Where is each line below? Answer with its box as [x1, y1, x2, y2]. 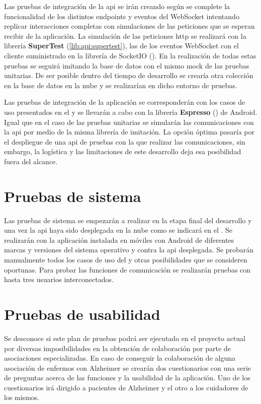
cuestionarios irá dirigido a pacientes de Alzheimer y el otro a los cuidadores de [4, 382, 248, 392]
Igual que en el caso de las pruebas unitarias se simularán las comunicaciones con [4, 116, 254, 127]
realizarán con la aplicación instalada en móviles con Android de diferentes [4, 234, 234, 245]
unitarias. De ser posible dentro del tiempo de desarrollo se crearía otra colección [4, 70, 253, 81]
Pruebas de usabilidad [4, 303, 160, 324]
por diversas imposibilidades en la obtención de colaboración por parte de [4, 343, 231, 353]
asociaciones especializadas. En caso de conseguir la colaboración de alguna [4, 353, 235, 363]
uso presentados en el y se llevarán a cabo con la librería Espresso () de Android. [4, 106, 257, 117]
